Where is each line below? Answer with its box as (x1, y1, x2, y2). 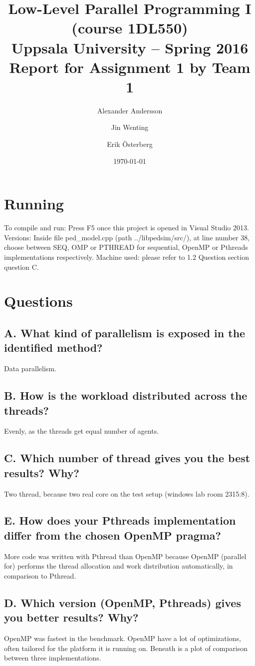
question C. (4, 261, 39, 272)
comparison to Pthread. (4, 570, 76, 581)
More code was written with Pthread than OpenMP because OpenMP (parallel (4, 551, 247, 561)
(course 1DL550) (71, 17, 188, 38)
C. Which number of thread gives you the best (4, 450, 251, 466)
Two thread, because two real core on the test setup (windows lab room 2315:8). (4, 488, 250, 499)
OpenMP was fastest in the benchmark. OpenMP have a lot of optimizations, (4, 633, 241, 644)
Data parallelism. (4, 363, 56, 374)
